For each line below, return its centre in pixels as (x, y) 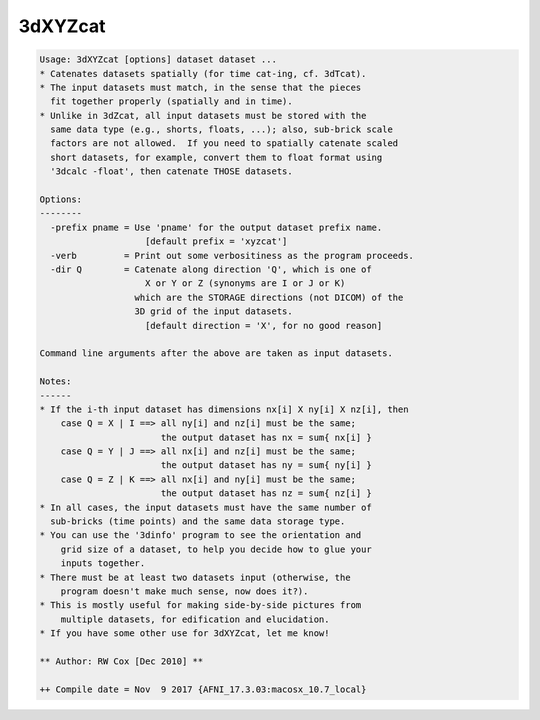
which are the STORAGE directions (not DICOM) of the (269, 297)
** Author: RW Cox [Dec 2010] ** (121, 661)
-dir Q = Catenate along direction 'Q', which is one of (211, 269)
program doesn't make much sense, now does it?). (184, 591)
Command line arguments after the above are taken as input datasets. (216, 353)
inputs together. (103, 563)
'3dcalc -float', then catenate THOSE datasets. (172, 171)
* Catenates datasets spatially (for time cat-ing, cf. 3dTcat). (203, 73)
